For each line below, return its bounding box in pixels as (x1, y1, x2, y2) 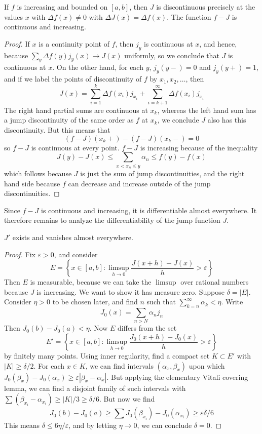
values (4, 11, 23, 22)
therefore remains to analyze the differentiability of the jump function (4, 215, 220, 225)
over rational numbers (180, 277, 249, 287)
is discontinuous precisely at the (156, 2, 255, 12)
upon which (189, 360, 225, 371)
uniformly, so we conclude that (124, 50, 219, 60)
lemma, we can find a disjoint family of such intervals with (4, 382, 186, 393)
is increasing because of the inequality (140, 142, 258, 152)
